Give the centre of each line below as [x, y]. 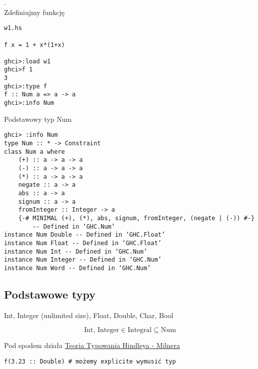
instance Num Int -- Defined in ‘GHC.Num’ [76, 251]
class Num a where [34, 152]
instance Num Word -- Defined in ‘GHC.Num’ [77, 268]
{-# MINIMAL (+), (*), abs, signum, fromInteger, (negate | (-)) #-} [136, 218]
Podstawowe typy [50, 294]
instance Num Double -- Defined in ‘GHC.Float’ [85, 235]
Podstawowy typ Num [38, 119]
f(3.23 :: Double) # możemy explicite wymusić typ [90, 361]
